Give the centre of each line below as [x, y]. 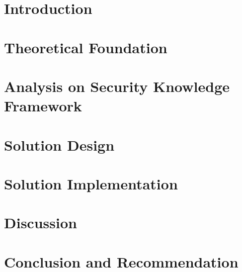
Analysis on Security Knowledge [117, 86]
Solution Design [59, 144]
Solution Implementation [91, 183]
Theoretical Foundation [86, 47]
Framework [43, 106]
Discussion [40, 223]
